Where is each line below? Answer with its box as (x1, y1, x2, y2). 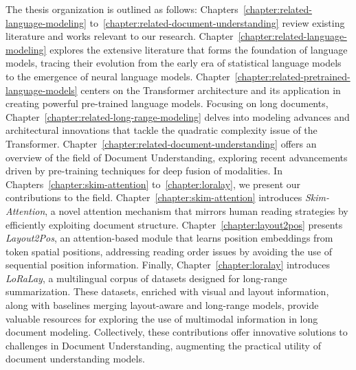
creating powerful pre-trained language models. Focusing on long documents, (5, 96, 329, 111)
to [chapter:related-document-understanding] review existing (89, 15, 345, 30)
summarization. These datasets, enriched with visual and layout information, (5, 284, 329, 299)
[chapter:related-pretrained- (234, 69, 351, 83)
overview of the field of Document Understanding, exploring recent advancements (5, 150, 348, 164)
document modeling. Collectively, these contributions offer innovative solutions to (5, 325, 348, 339)
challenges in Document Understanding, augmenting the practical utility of (5, 338, 321, 352)
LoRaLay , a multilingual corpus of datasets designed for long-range (5, 270, 287, 285)
